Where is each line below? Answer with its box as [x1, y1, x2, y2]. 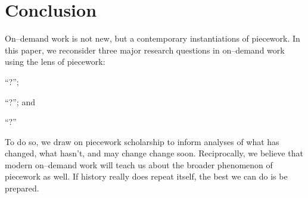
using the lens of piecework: [5, 55, 105, 68]
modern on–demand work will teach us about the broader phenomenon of [5, 158, 273, 171]
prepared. [5, 182, 39, 194]
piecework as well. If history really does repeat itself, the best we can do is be [5, 170, 288, 183]
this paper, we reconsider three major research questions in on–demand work [5, 43, 285, 56]
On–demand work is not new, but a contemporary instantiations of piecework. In [5, 32, 300, 45]
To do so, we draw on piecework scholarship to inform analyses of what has [5, 135, 279, 147]
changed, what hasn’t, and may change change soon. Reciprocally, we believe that [5, 147, 303, 159]
